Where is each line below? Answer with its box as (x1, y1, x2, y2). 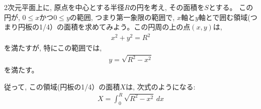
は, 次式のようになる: (125, 81, 196, 91)
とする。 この (208, 2, 253, 12)
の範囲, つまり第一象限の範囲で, (69, 11, 175, 22)
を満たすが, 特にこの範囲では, (4, 42, 102, 53)
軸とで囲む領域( (198, 11, 250, 22)
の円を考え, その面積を (129, 2, 205, 12)
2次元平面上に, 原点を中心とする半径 (4, 2, 125, 12)
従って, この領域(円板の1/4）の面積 (4, 81, 120, 91)
